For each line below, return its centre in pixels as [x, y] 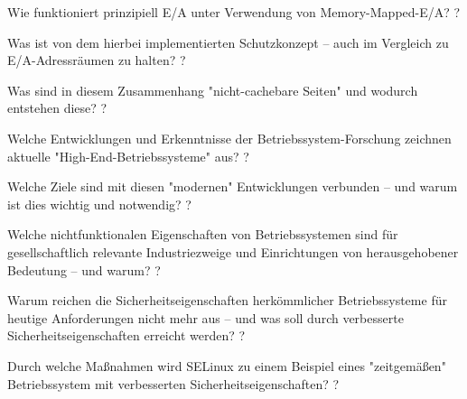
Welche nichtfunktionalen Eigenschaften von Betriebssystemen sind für [203, 234]
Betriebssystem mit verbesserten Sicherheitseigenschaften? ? [173, 383]
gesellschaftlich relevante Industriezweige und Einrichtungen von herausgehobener [233, 251]
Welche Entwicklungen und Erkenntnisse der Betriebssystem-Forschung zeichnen [229, 138]
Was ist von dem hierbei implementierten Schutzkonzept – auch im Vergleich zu [228, 42]
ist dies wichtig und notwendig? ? [99, 204]
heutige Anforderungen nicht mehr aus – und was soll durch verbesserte [205, 317]
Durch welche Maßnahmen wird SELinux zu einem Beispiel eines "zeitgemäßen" [227, 365]
